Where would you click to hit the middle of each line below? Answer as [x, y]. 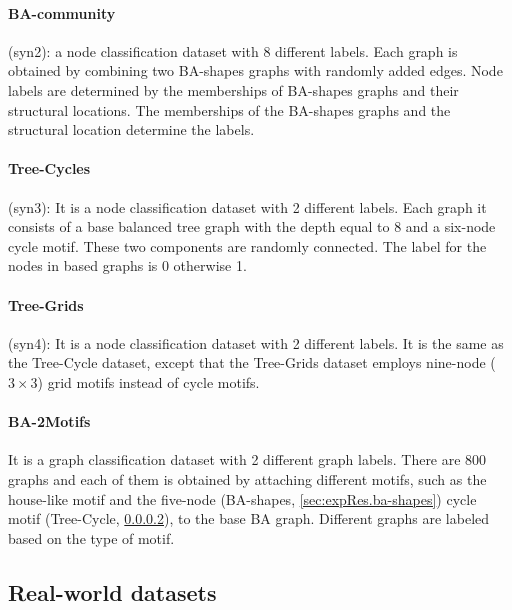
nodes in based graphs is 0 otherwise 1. [127, 265]
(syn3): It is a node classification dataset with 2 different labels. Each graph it [247, 206]
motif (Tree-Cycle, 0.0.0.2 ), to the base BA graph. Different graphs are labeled [249, 518]
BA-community [62, 12]
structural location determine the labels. [131, 129]
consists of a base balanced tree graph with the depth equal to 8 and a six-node [252, 226]
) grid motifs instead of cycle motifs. [148, 381]
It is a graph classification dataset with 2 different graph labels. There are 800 [247, 459]
